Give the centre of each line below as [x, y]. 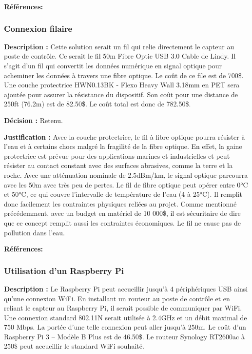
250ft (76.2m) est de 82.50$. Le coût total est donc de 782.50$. [97, 104]
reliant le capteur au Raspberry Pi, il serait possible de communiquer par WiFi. [123, 308]
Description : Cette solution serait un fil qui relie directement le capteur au [119, 46]
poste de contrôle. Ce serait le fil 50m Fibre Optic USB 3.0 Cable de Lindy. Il [120, 56]
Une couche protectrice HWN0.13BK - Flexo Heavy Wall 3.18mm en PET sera [122, 85]
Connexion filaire [38, 28]
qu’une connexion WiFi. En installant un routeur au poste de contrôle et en [117, 298]
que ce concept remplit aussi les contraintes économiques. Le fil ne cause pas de [123, 222]
